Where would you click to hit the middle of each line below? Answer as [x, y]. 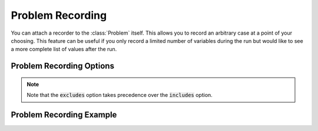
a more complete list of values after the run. [64, 49]
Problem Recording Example [64, 115]
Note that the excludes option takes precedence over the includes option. [120, 95]
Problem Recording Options [63, 66]
